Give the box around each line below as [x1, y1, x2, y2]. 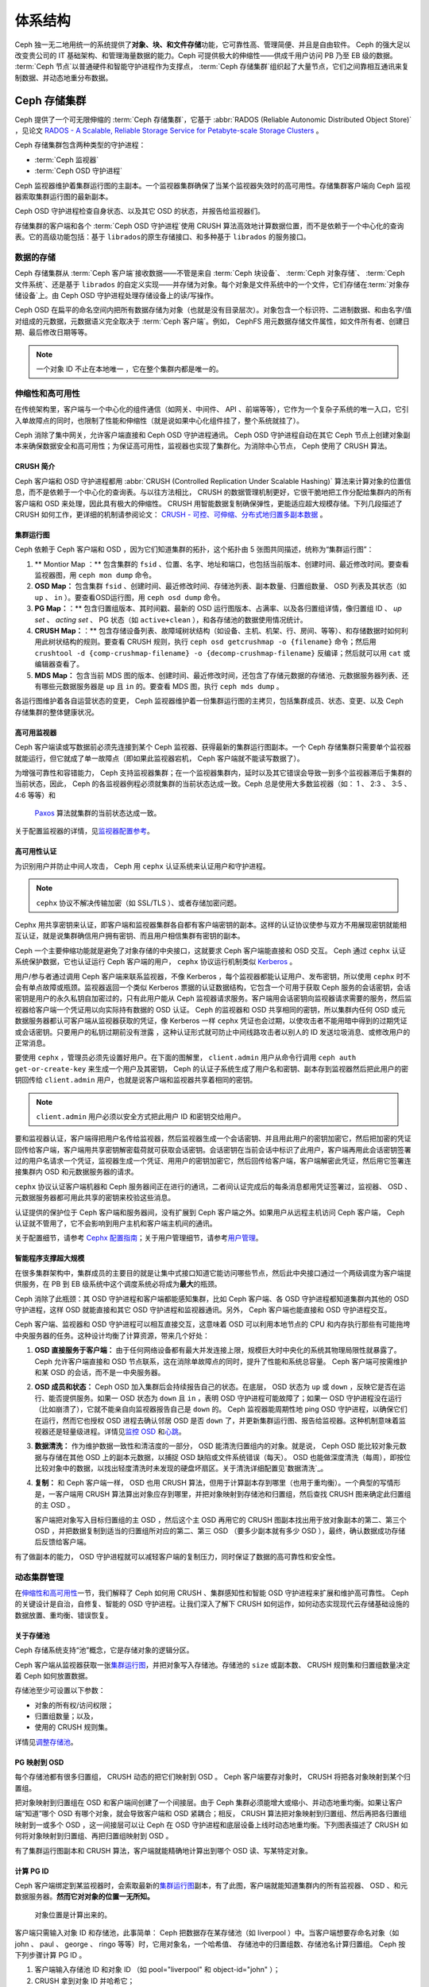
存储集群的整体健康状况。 [14, 707, 99, 717]
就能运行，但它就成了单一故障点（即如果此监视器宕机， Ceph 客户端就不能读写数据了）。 [14, 753, 305, 763]
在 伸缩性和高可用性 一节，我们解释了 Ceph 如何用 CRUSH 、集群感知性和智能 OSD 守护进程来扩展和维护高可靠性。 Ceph [14, 1588, 409, 1598]
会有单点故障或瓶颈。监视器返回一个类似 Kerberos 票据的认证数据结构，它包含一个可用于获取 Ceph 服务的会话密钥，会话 [14, 982, 412, 992]
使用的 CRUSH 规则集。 [34, 1722, 112, 1732]
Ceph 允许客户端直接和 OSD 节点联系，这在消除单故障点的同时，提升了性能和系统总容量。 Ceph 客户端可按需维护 [34, 1356, 408, 1366]
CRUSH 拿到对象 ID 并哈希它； [34, 1976, 135, 1985]
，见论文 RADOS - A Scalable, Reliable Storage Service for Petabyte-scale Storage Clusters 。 [14, 126, 323, 135]
